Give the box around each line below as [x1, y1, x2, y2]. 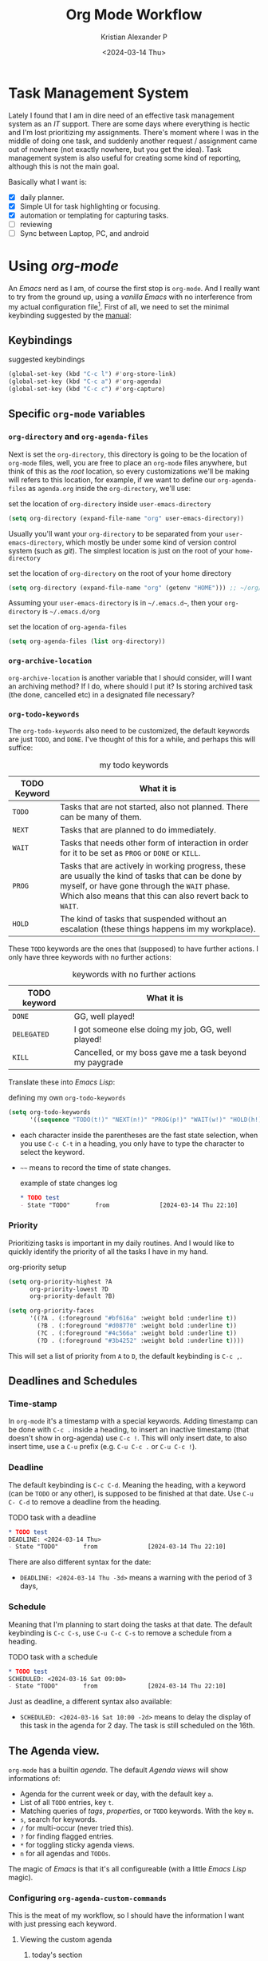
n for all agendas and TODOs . [19, 1849, 111, 1859]
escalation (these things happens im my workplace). [59, 923, 257, 934]
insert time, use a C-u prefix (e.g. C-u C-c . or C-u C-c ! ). [8, 1442, 197, 1452]
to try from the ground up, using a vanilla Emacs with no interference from [8, 292, 253, 302]
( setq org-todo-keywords [8, 1108, 91, 1116]
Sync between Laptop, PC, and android [19, 228, 149, 238]
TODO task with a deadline [8, 1512, 97, 1522]
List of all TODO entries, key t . [19, 1798, 114, 1807]
